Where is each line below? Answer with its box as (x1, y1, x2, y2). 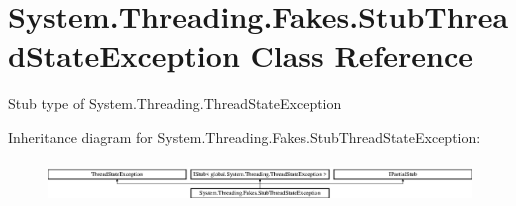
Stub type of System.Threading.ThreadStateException (8, 93, 342, 114)
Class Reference (250, 35, 473, 76)
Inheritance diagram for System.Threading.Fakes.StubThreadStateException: (8, 126, 481, 147)
